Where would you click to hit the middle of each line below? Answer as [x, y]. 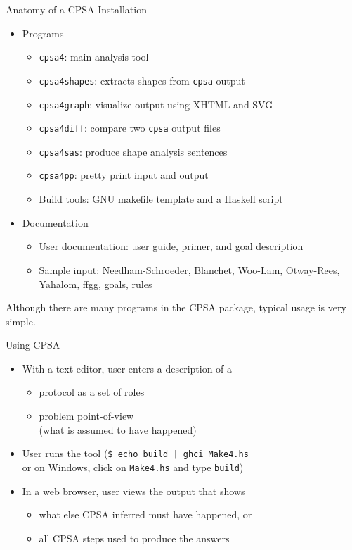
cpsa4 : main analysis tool [94, 57]
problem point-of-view [86, 416]
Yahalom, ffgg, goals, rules [96, 283]
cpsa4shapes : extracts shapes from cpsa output [142, 80]
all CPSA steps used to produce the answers [134, 538]
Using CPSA [33, 345]
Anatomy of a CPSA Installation [76, 9]
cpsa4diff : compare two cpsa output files [130, 128]
